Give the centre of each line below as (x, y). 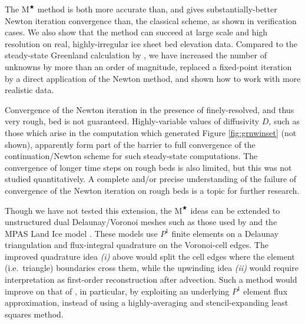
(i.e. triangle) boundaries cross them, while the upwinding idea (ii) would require (152, 268)
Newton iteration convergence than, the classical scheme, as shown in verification (151, 20)
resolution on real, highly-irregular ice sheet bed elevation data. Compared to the (151, 43)
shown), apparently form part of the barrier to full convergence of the (130, 144)
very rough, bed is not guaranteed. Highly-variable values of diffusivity (132, 121)
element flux (266, 291)
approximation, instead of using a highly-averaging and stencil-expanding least (147, 302)
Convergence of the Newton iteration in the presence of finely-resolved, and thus (150, 109)
